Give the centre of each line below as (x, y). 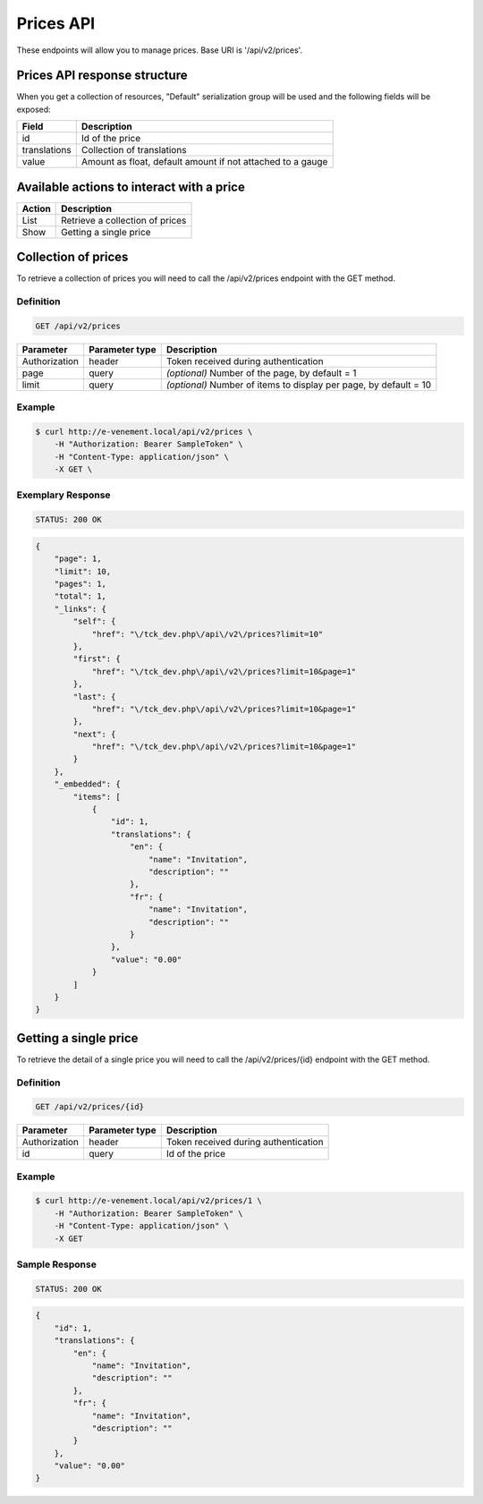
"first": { (97, 659)
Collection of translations (134, 150)
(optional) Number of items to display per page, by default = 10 (299, 385)
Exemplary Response (64, 495)
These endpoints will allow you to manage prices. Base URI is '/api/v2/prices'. (160, 50)
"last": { (94, 697)
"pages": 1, (80, 584)
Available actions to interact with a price (131, 187)
